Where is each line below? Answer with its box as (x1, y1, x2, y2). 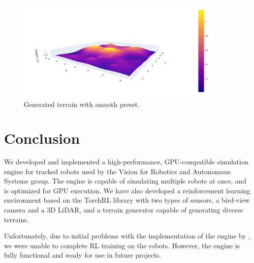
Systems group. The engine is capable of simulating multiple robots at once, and (4, 176, 247, 186)
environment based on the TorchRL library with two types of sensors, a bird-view (4, 195, 250, 205)
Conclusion (4, 128, 80, 148)
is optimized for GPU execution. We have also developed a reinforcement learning (4, 185, 251, 195)
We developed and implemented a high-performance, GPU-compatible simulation (4, 157, 249, 167)
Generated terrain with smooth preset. (24, 99, 140, 109)
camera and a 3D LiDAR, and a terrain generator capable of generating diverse (4, 205, 244, 215)
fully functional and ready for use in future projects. (4, 250, 161, 260)
